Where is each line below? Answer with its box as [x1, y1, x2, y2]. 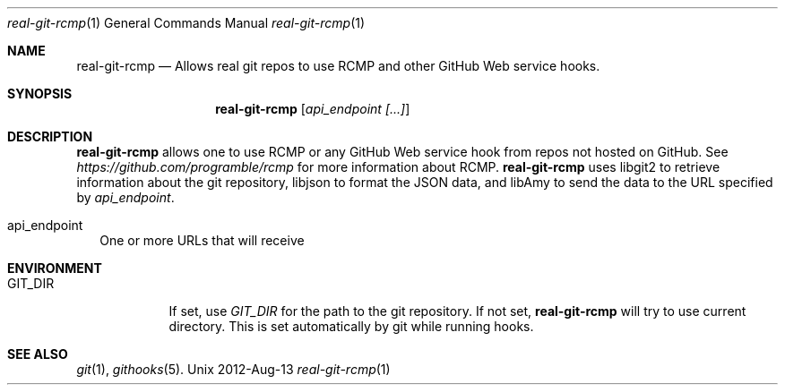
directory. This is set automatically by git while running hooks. [168, 319, 534, 334]
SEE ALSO [7, 346, 68, 362]
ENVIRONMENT [7, 260, 102, 276]
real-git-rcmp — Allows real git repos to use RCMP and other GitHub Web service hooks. [76, 58, 600, 73]
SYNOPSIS [7, 86, 73, 101]
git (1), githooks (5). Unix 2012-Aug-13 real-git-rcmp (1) [76, 362, 391, 377]
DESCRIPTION [7, 129, 93, 144]
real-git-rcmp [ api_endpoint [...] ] [215, 101, 410, 116]
